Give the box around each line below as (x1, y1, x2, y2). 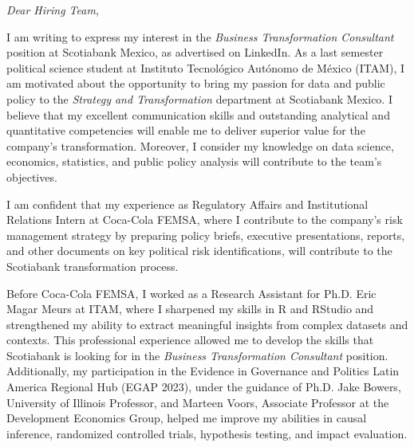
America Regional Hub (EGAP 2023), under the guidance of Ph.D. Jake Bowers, (6, 378, 401, 395)
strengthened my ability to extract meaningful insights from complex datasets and (6, 316, 408, 332)
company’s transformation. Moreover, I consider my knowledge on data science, (6, 137, 394, 154)
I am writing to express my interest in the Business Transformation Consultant (6, 28, 394, 45)
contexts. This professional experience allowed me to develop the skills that (6, 331, 374, 348)
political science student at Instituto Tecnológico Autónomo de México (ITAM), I (6, 59, 405, 76)
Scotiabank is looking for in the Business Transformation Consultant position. (6, 347, 388, 363)
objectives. (6, 168, 57, 185)
